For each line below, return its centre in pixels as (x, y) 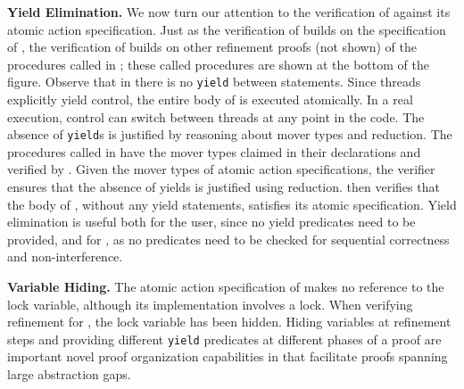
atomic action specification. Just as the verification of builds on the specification (227, 29)
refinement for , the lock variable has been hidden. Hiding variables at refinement (229, 322)
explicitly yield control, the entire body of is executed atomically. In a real (210, 99)
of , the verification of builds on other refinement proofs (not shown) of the (212, 47)
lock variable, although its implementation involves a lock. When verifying (210, 304)
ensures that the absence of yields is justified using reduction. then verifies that (224, 187)
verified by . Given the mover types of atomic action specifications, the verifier (221, 169)
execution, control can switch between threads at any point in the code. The (216, 116)
